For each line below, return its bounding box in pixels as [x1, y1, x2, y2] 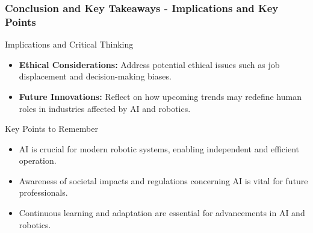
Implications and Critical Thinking [5, 38, 134, 51]
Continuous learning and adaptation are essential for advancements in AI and [19, 207, 305, 219]
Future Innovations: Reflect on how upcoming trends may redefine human [19, 90, 302, 102]
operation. [19, 154, 57, 167]
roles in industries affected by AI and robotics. [19, 102, 191, 114]
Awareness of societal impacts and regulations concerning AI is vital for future [19, 174, 308, 187]
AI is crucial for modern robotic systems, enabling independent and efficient [19, 142, 299, 155]
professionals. [19, 186, 68, 199]
